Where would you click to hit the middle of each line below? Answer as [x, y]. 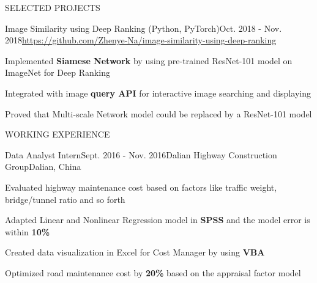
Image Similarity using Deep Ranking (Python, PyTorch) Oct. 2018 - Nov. [144, 28]
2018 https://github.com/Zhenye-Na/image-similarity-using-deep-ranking [141, 40]
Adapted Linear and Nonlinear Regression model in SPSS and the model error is [158, 220]
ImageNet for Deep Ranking [58, 72]
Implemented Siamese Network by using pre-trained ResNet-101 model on [149, 60]
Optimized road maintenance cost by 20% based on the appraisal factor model [153, 272]
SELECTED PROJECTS [53, 7]
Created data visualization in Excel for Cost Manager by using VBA [135, 252]
